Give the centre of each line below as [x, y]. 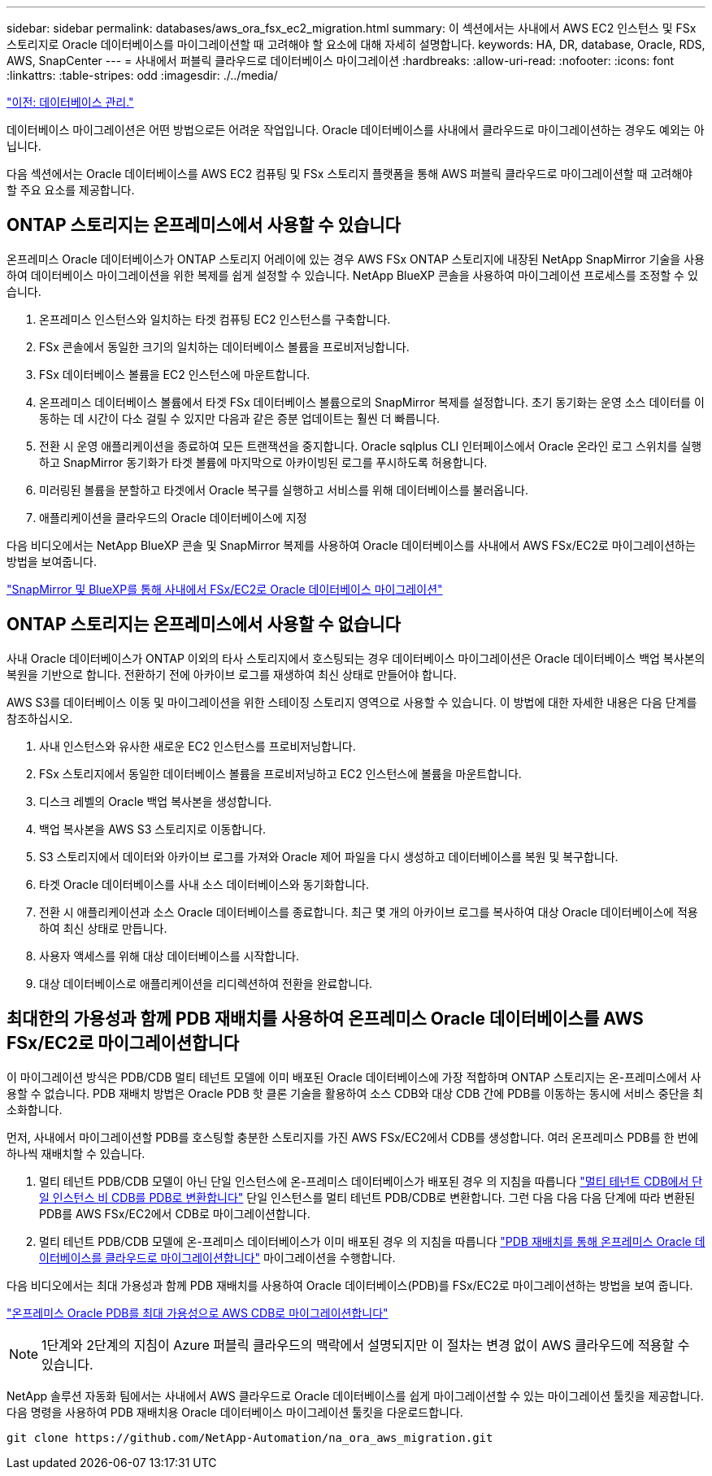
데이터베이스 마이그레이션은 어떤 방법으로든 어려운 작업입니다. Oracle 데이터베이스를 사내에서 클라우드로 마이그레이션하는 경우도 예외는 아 [356, 130]
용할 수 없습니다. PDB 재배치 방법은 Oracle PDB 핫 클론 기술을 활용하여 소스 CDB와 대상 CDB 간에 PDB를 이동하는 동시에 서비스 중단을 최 [355, 1093]
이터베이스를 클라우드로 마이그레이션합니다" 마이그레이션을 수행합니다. [217, 1257]
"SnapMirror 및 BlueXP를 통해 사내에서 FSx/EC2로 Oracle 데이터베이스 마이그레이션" [225, 589]
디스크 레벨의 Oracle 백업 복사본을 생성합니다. [156, 801]
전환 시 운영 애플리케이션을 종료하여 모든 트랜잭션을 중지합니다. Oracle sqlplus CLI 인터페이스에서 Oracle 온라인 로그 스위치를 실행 [371, 446]
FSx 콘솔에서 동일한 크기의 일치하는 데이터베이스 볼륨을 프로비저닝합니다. [224, 346]
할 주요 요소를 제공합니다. [71, 190]
